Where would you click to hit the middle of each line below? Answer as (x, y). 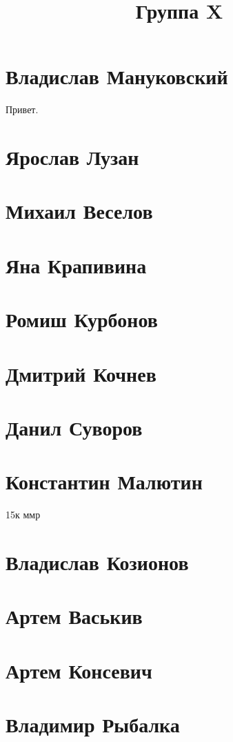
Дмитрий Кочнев (81, 373)
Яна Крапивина (76, 265)
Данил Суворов (74, 427)
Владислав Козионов (97, 562)
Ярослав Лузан (72, 157)
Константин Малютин (104, 481)
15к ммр (23, 515)
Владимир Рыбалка (93, 724)
